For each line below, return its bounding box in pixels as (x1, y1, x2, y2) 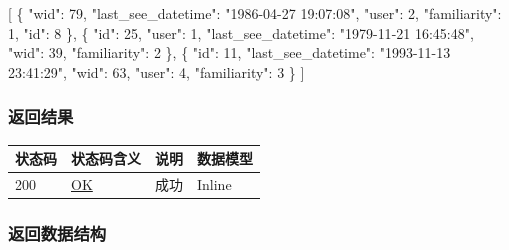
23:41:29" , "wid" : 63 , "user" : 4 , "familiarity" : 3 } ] (8, 61, 305, 82)
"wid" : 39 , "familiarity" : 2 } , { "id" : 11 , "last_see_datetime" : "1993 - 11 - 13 (8, 42, 451, 63)
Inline (197, 173, 232, 194)
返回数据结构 (8, 220, 107, 245)
